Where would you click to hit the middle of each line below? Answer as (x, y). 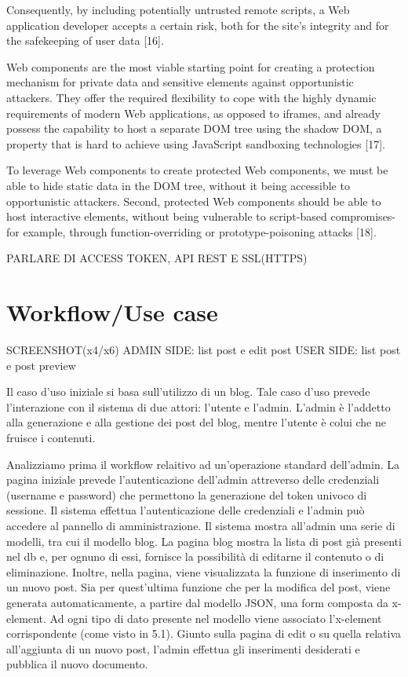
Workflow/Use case (112, 312)
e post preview (41, 365)
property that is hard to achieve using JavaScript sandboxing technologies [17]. (196, 143)
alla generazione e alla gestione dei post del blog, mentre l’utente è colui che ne (196, 422)
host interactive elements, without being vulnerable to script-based (167, 216)
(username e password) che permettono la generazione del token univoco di (187, 494)
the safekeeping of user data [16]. (85, 40)
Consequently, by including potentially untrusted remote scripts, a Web (178, 9)
